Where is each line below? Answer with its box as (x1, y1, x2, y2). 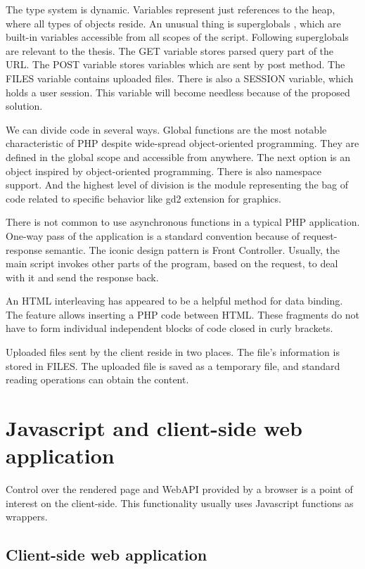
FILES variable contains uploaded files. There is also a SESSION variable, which (6, 70, 354, 85)
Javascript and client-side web (6, 414, 302, 442)
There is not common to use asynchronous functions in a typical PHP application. (6, 215, 360, 229)
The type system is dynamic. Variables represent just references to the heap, (6, 2, 335, 16)
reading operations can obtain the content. (6, 372, 189, 387)
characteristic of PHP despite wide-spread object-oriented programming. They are (6, 136, 359, 151)
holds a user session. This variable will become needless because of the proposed (6, 84, 350, 99)
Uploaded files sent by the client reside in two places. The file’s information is (6, 345, 340, 359)
